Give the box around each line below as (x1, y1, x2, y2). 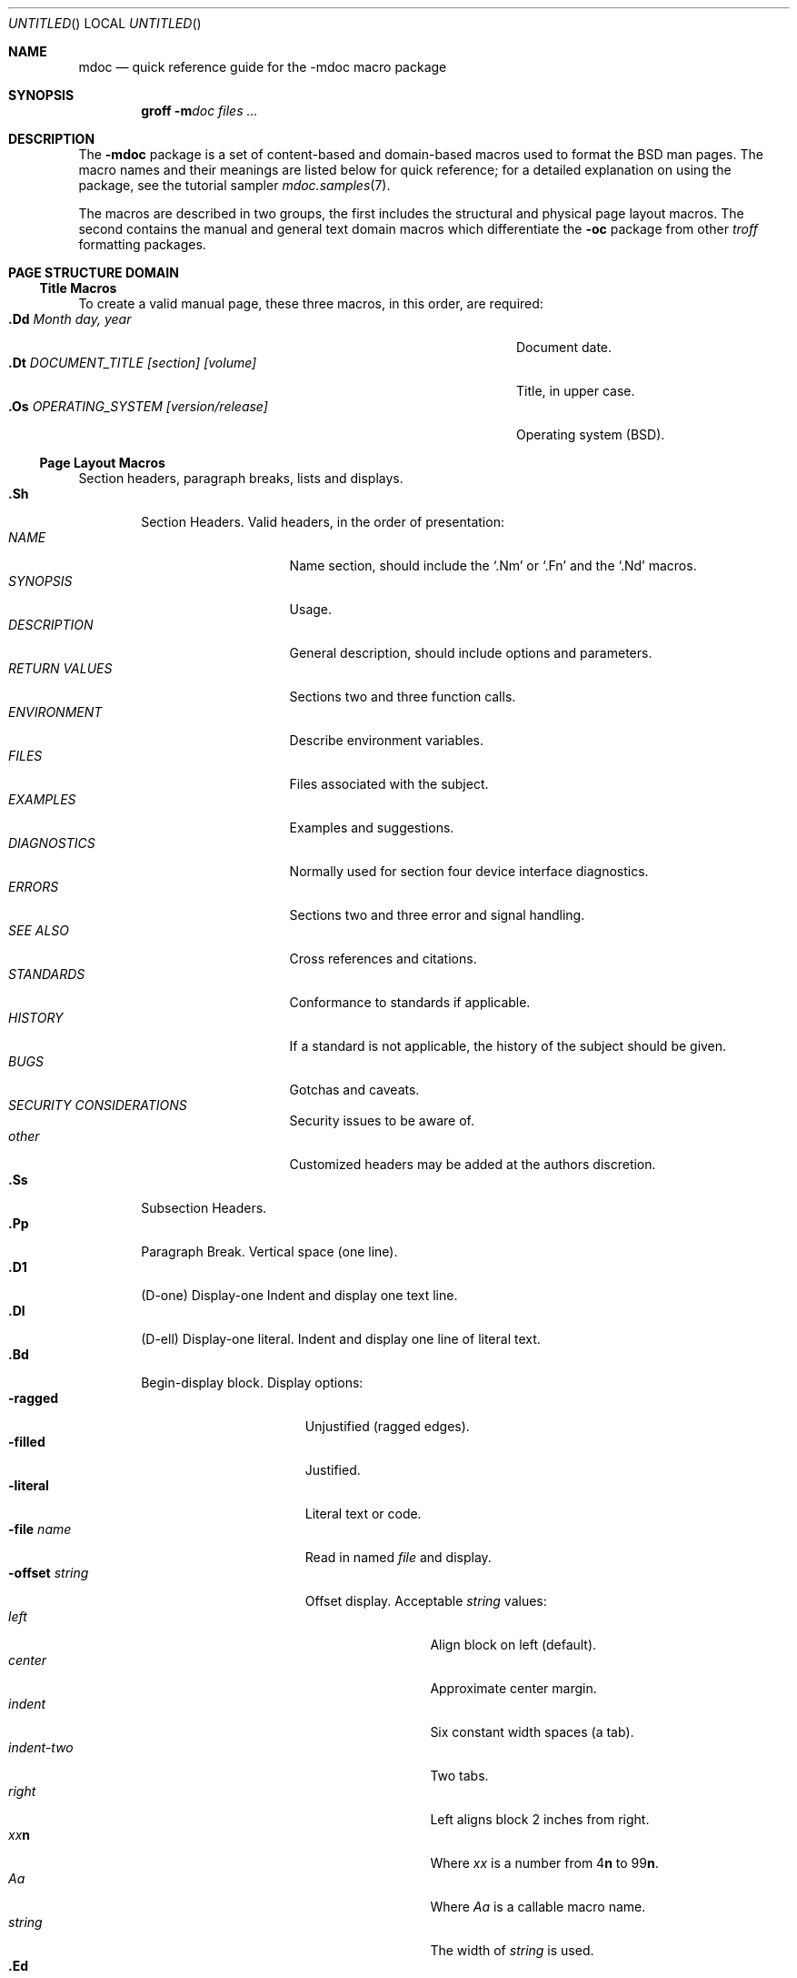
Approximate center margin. (430, 1680, 597, 1696)
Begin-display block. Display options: (141, 1375, 364, 1390)
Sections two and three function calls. (289, 689, 516, 704)
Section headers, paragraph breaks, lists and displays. (78, 470, 403, 486)
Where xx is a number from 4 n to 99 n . (430, 1855, 659, 1871)
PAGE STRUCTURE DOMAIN (8, 265, 179, 280)
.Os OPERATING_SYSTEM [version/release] (8, 399, 268, 414)
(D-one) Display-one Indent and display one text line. (141, 1287, 458, 1303)
